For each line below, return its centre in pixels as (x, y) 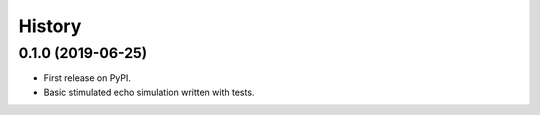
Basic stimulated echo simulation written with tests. (149, 92)
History (50, 26)
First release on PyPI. (87, 78)
